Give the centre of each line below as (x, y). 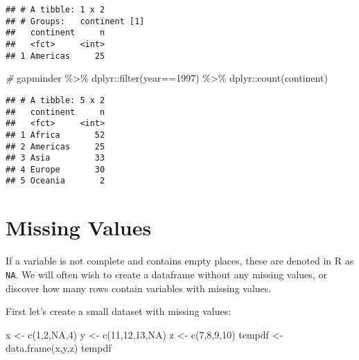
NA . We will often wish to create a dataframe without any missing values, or (166, 274)
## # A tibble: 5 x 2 (55, 100)
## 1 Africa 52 (55, 135)
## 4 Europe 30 (55, 169)
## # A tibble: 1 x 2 (55, 10)
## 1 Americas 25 (55, 56)
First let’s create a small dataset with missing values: (119, 311)
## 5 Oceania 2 (55, 181)
